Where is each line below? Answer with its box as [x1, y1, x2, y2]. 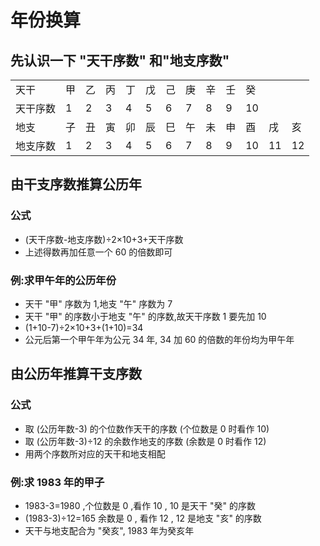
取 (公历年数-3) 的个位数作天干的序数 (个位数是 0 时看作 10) [24, 422, 270, 435]
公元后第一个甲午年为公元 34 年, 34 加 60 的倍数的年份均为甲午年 [24, 333, 295, 345]
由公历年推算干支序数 [10, 366, 142, 383]
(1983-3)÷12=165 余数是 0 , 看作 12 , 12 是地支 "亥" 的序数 [24, 512, 262, 524]
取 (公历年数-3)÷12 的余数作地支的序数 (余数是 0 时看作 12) [24, 435, 267, 447]
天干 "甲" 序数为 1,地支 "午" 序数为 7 [24, 297, 173, 310]
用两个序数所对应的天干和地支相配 [24, 447, 166, 460]
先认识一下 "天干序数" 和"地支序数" [10, 52, 230, 69]
